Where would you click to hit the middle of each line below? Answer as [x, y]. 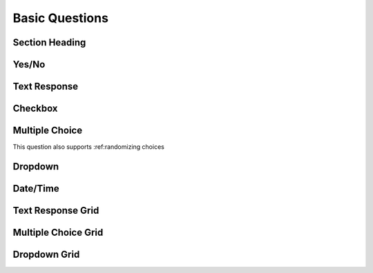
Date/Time [36, 189]
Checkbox [35, 109]
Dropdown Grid [46, 254]
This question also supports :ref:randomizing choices [89, 147]
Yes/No [29, 64]
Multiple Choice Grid [58, 232]
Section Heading [49, 42]
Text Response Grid [56, 210]
